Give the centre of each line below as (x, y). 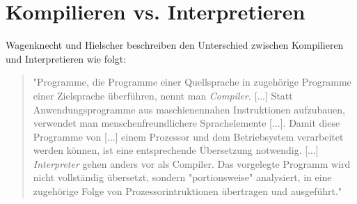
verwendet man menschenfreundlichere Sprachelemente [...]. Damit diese (187, 123)
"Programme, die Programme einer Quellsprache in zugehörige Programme (192, 82)
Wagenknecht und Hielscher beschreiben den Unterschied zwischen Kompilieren (175, 45)
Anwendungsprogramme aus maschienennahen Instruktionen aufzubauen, (189, 109)
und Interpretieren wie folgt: (66, 58)
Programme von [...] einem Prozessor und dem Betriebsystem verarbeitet (188, 136)
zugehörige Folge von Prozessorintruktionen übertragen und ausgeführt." (188, 191)
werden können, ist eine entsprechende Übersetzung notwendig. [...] (176, 150)
